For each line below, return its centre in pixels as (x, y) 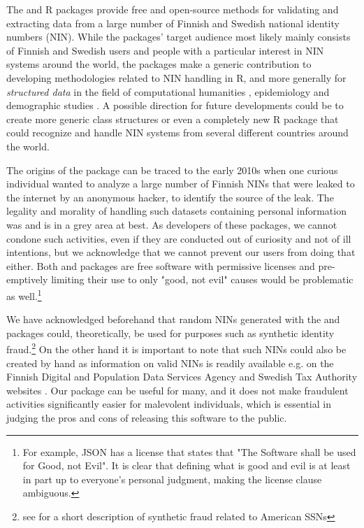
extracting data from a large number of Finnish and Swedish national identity (173, 23)
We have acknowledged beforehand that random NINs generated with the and (173, 319)
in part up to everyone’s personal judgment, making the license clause (172, 479)
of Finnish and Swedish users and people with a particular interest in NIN (165, 50)
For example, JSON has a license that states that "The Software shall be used (189, 451)
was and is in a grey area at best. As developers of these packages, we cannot (172, 224)
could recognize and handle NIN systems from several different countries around (177, 133)
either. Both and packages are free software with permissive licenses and (161, 265)
